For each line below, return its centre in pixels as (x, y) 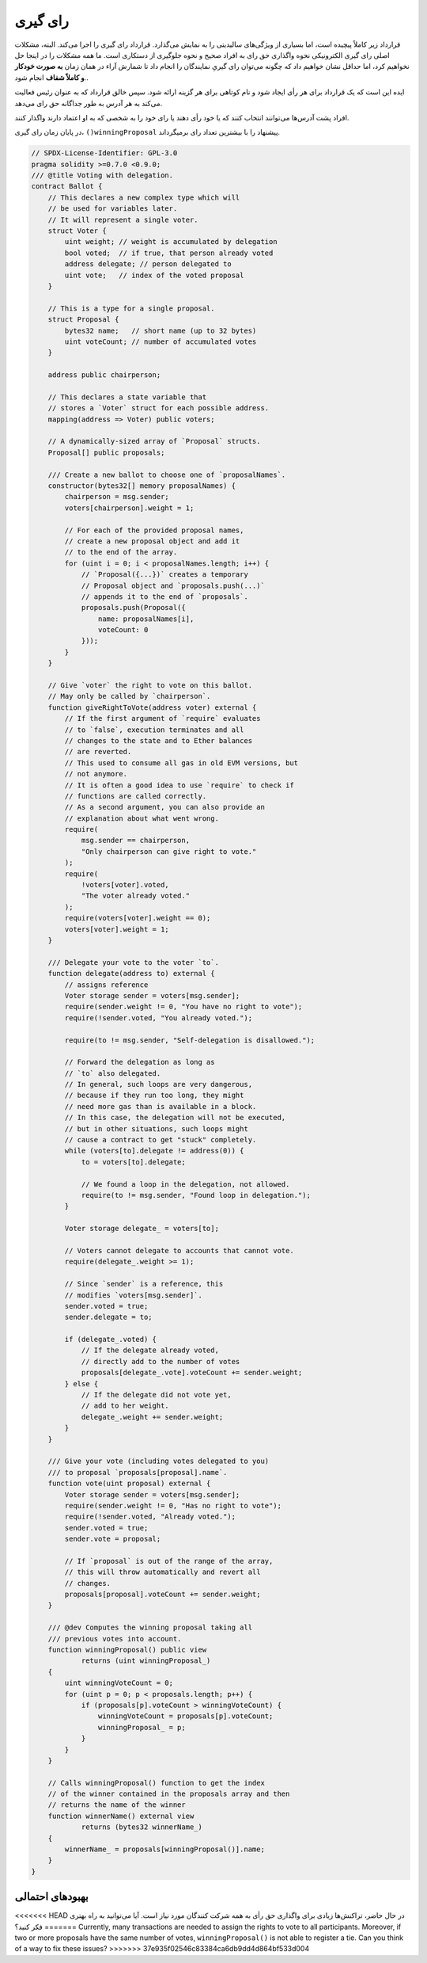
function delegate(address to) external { (131, 974)
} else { (81, 1384)
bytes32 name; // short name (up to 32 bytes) (161, 330)
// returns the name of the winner (117, 1805)
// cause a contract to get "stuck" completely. (161, 1140)
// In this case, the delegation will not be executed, (175, 1118)
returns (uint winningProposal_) (146, 1661)
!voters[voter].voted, (125, 885)
